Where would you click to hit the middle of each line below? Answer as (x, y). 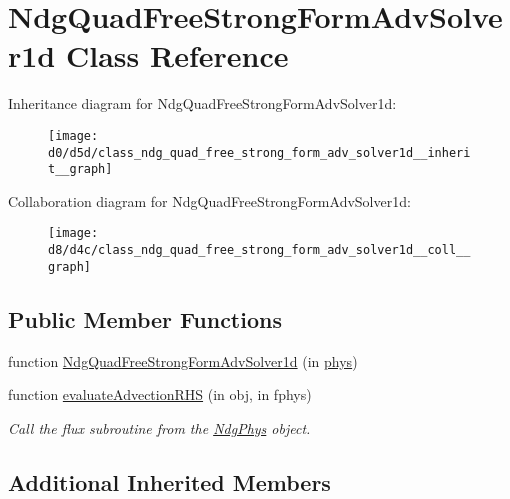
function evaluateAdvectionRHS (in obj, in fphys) (160, 394)
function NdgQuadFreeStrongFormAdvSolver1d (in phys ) (183, 360)
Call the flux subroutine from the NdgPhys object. (159, 427)
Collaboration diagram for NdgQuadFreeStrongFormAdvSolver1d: (209, 200)
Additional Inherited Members (169, 481)
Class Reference (177, 55)
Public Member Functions (145, 318)
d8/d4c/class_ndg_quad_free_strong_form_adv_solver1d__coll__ (259, 250)
